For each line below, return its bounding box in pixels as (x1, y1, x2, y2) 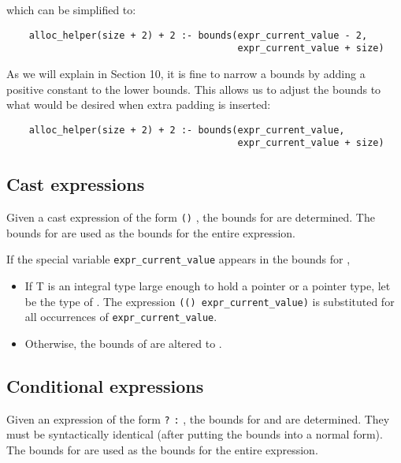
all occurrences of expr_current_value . (24, 308, 217, 325)
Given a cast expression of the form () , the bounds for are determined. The (6, 209, 375, 226)
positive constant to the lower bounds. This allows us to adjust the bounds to (6, 80, 381, 97)
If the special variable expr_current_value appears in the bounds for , (6, 251, 351, 267)
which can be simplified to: (6, 2, 136, 17)
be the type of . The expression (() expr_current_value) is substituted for (24, 293, 395, 309)
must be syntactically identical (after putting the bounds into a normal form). (6, 426, 383, 442)
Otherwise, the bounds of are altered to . (24, 335, 222, 352)
